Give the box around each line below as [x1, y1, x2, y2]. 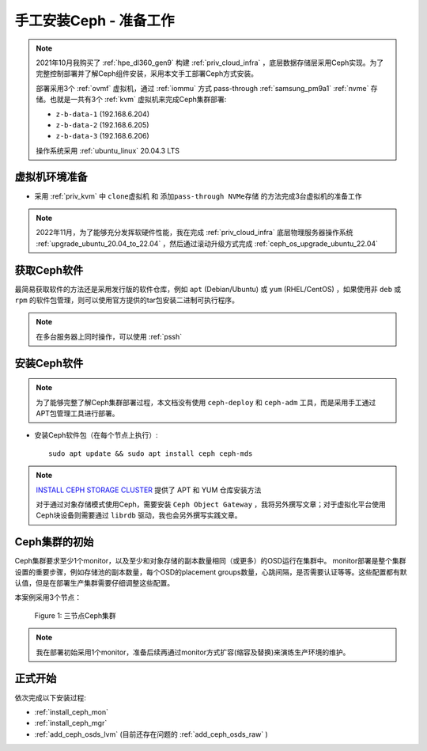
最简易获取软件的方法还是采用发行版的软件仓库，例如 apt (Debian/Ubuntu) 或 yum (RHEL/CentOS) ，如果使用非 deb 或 [14, 284, 402, 294]
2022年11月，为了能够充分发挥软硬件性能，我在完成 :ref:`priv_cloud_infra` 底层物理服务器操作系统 [36, 228, 353, 237]
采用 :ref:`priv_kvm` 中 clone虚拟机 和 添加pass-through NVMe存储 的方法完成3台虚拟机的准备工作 [34, 191, 363, 201]
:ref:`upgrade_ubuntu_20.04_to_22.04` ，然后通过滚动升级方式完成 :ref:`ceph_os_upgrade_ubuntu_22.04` [36, 238, 379, 248]
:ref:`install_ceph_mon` [34, 707, 109, 716]
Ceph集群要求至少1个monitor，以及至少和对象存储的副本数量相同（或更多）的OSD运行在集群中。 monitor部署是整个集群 [14, 556, 406, 566]
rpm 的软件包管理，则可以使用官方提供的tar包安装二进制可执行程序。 [14, 295, 240, 305]
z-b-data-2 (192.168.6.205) [55, 119, 149, 130]
